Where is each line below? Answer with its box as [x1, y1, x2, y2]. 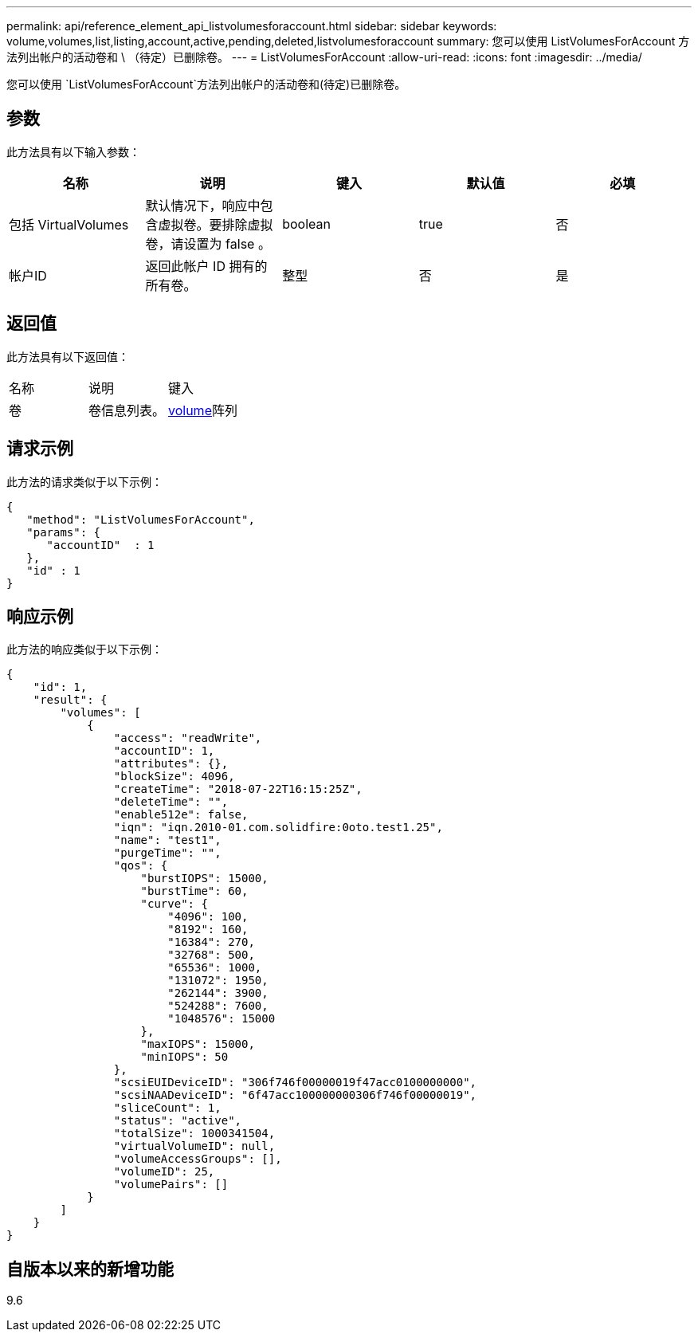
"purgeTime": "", [113, 846, 222, 860]
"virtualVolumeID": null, [113, 1140, 276, 1153]
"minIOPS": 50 [140, 1050, 229, 1064]
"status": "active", [113, 1114, 242, 1128]
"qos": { [113, 859, 168, 873]
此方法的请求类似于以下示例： [6, 474, 163, 489]
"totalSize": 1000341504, [113, 1127, 276, 1140]
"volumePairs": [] [113, 1178, 229, 1191]
